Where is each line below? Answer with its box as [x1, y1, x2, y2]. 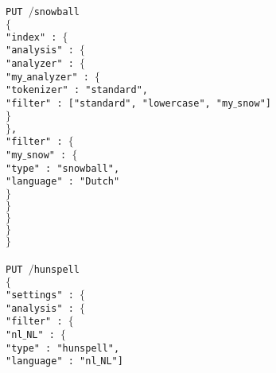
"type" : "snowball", [6, 162, 120, 174]
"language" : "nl [6, 356, 97, 367]
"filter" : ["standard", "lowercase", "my [6, 97, 234, 109]
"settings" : [6, 289, 74, 301]
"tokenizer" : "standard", [6, 84, 148, 96]
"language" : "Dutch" [6, 176, 120, 188]
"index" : [6, 31, 57, 43]
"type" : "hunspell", [6, 342, 120, 354]
